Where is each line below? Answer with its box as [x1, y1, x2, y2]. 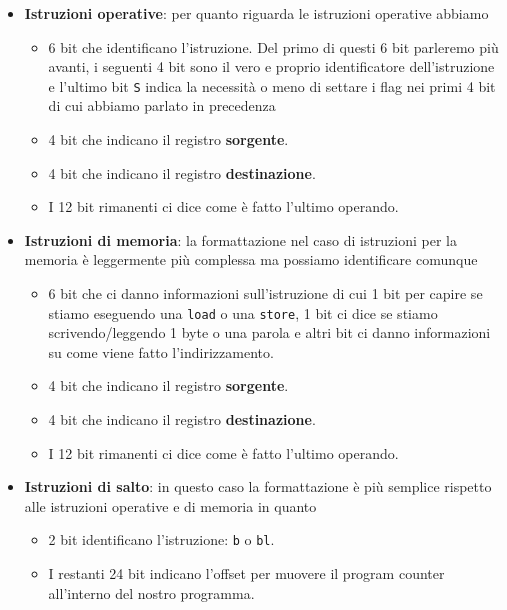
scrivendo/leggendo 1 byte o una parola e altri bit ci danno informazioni [48, 322, 491, 343]
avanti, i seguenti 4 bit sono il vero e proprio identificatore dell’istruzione [48, 56, 495, 77]
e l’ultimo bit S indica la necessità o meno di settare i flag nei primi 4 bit [48, 75, 496, 96]
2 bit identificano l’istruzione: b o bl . [48, 529, 275, 550]
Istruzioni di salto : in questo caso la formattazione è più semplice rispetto [24, 476, 492, 497]
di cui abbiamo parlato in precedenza [48, 95, 276, 116]
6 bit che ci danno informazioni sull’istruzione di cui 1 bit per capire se [48, 283, 483, 303]
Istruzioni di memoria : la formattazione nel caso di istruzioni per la [24, 229, 457, 250]
